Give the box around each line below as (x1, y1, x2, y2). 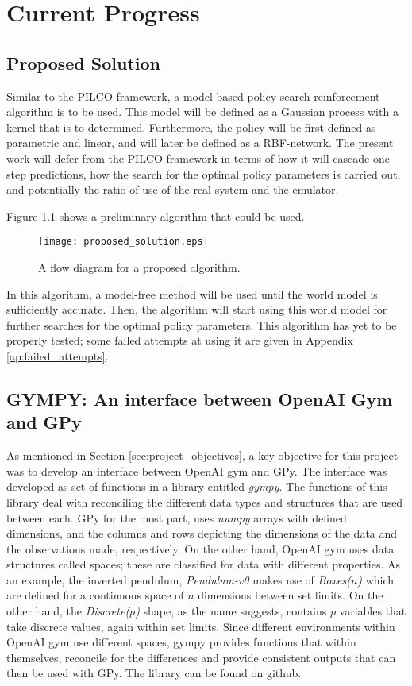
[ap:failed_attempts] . (6, 347, 109, 364)
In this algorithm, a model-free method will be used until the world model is (6, 285, 378, 302)
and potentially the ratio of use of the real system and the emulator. (6, 181, 339, 198)
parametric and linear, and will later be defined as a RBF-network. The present (6, 134, 394, 151)
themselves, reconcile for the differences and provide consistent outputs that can (6, 649, 396, 665)
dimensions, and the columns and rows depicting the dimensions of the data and (6, 525, 398, 541)
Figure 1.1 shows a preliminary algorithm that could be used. (6, 207, 305, 224)
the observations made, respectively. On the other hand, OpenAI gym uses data (6, 540, 395, 557)
